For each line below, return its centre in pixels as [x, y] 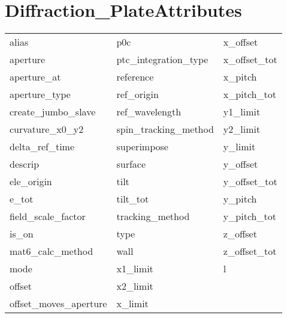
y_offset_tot [250, 182]
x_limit [132, 304]
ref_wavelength [149, 112]
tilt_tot [133, 199]
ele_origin [31, 182]
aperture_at [35, 77]
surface [131, 164]
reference [135, 77]
